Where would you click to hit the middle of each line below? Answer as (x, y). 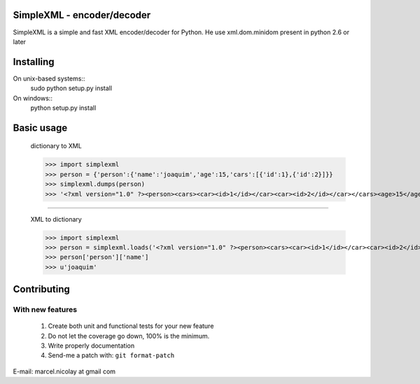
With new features (45, 310)
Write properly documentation (91, 346)
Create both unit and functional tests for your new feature (131, 326)
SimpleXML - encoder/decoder (82, 15)
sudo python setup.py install (71, 88)
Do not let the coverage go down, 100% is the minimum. (129, 336)
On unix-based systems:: (49, 78)
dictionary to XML (56, 146)
